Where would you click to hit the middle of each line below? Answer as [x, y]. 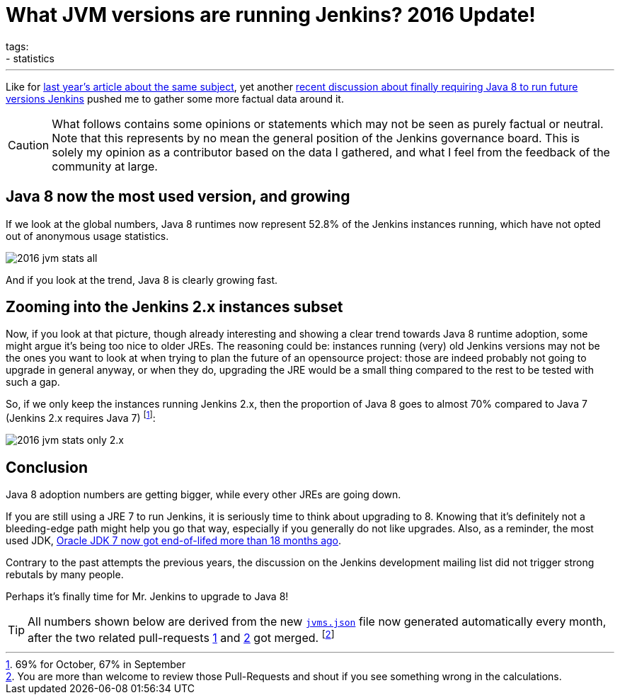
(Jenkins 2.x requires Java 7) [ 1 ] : [81, 417]
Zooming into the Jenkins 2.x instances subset [174, 307]
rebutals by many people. [65, 574]
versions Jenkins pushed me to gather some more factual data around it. [175, 98]
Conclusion [47, 467]
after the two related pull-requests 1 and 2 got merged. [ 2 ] [181, 637]
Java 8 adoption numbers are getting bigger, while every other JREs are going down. [203, 494]
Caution [29, 145]
